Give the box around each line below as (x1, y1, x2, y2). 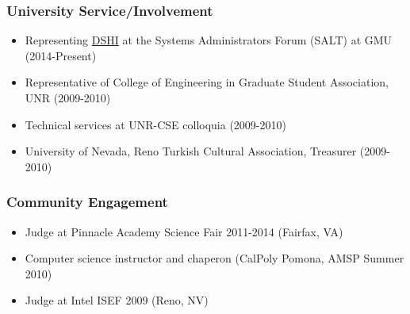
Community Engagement (6, 192, 168, 212)
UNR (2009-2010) (25, 90, 111, 105)
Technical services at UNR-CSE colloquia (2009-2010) (25, 116, 286, 132)
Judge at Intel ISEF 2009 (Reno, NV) (25, 292, 209, 308)
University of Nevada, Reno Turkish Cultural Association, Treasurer (25, 143, 357, 159)
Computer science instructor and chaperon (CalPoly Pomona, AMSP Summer (25, 250, 404, 266)
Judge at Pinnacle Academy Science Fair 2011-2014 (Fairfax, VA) (25, 223, 343, 239)
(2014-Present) (25, 47, 97, 63)
